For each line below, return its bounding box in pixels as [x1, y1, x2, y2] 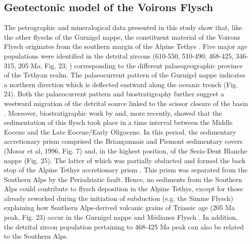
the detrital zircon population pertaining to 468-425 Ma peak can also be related [4, 221, 244, 231]
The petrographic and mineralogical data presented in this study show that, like [4, 22, 242, 32]
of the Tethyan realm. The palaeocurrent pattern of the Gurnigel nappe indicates [4, 70, 246, 80]
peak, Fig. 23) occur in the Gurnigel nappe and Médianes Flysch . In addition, [4, 212, 238, 222]
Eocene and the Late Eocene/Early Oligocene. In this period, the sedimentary [4, 126, 236, 137]
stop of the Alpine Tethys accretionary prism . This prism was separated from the [4, 165, 248, 175]
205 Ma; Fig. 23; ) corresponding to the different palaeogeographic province [18, 60, 243, 70]
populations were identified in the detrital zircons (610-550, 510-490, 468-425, [4, 50, 234, 61]
